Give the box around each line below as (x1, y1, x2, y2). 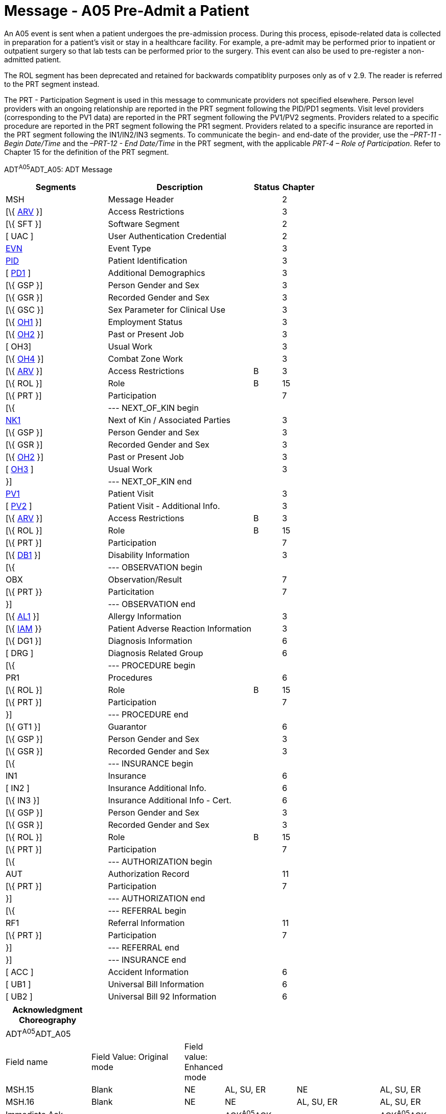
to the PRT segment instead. (4, 79, 100, 88)
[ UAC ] (6, 231, 34, 242)
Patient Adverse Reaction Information (108, 623, 252, 634)
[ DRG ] (6, 648, 34, 659)
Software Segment (108, 219, 180, 229)
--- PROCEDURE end (108, 709, 189, 720)
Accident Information (108, 967, 189, 978)
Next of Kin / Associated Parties (108, 415, 230, 426)
